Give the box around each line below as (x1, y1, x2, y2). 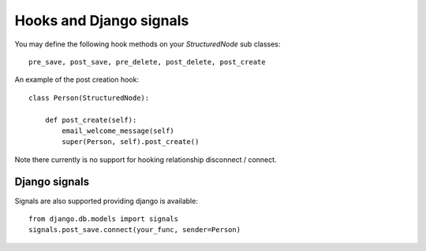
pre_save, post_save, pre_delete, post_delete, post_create (28, 57, 266, 66)
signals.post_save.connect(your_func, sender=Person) (28, 225, 241, 234)
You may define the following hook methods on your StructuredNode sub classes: (14, 39, 281, 49)
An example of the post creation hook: (14, 75, 140, 84)
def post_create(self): (44, 115, 137, 124)
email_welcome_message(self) (62, 126, 175, 135)
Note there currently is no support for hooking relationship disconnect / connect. (14, 154, 277, 164)
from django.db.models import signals (28, 214, 179, 223)
